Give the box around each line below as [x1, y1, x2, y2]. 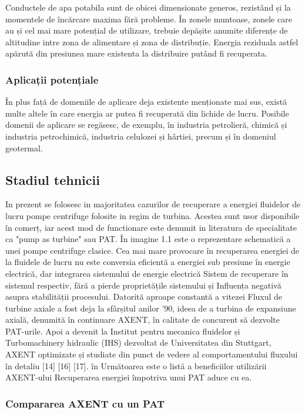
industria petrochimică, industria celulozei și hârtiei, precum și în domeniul [5, 130, 276, 142]
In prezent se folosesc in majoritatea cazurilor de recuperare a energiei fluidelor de [5, 198, 301, 210]
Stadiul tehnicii [5, 170, 100, 188]
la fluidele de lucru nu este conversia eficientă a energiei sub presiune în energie [5, 256, 290, 268]
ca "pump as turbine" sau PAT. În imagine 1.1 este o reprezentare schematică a [5, 233, 291, 245]
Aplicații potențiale [5, 72, 99, 87]
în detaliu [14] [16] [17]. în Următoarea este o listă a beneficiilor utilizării [5, 359, 267, 372]
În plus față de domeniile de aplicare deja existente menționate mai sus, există [5, 95, 287, 108]
